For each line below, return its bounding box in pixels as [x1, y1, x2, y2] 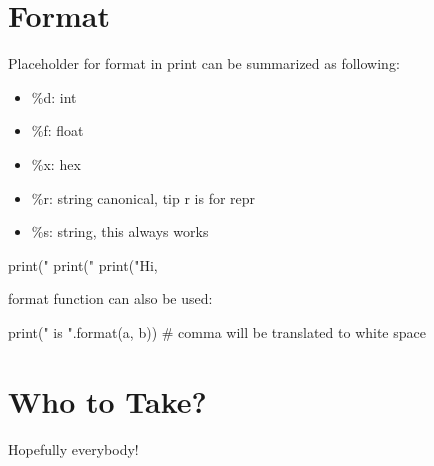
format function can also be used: [8, 288, 213, 309]
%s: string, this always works [31, 221, 209, 242]
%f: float [31, 120, 84, 141]
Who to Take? [8, 380, 207, 421]
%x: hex [31, 153, 81, 174]
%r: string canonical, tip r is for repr [31, 187, 256, 208]
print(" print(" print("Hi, [8, 254, 158, 275]
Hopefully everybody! [8, 438, 139, 459]
